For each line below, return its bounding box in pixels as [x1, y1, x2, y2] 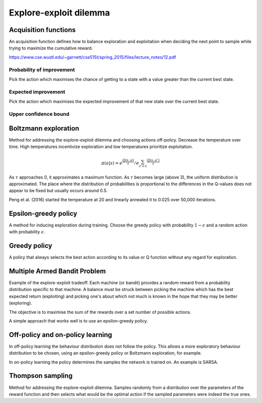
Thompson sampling [9, 371, 73, 380]
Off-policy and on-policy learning [9, 330, 113, 339]
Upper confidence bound [9, 111, 70, 117]
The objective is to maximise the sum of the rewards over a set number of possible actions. [9, 309, 192, 315]
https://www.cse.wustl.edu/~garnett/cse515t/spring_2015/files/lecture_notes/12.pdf [9, 54, 177, 60]
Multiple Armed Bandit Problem [9, 267, 106, 275]
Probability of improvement [9, 66, 75, 73]
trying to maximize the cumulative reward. [9, 45, 93, 51]
